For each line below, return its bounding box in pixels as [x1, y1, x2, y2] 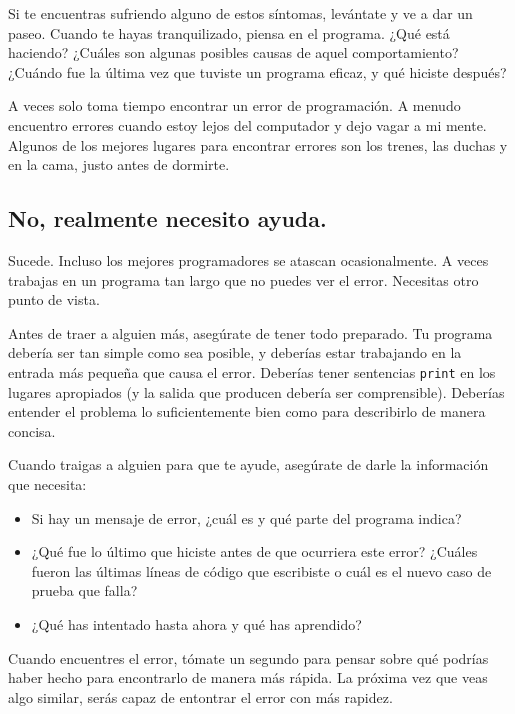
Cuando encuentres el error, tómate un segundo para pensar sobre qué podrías [8, 647, 489, 668]
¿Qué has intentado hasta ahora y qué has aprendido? [31, 613, 362, 634]
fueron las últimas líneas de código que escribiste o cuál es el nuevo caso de [31, 560, 492, 581]
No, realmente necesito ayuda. [8, 203, 327, 234]
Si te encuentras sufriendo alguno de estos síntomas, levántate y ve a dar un [8, 3, 473, 23]
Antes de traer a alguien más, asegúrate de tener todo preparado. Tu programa [8, 322, 493, 343]
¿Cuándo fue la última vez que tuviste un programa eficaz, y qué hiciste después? [8, 61, 507, 82]
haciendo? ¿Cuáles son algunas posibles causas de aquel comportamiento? [8, 42, 459, 63]
